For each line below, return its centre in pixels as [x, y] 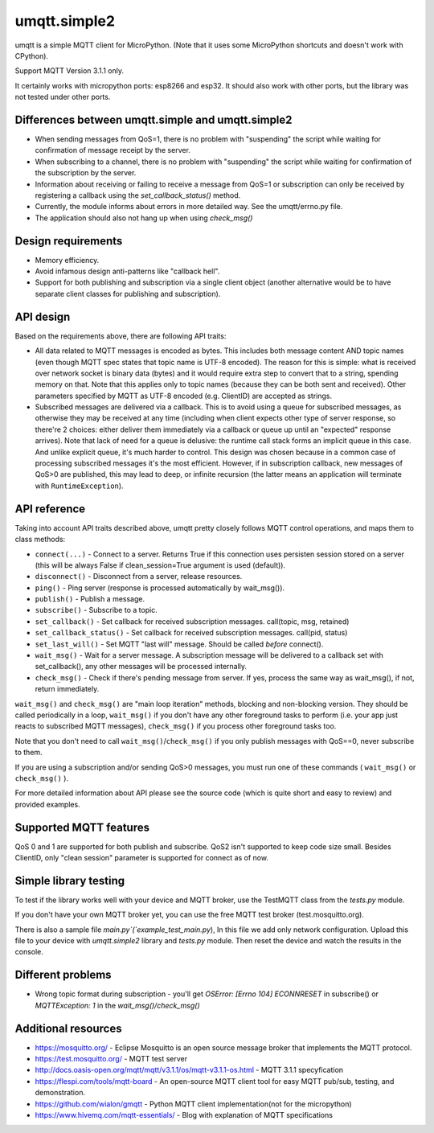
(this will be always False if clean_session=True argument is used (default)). [160, 565]
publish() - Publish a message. [90, 599]
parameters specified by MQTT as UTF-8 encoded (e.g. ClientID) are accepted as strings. [184, 396]
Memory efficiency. [67, 260]
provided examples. [47, 804]
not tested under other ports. [63, 97]
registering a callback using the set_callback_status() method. [138, 195]
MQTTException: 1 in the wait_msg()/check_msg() [117, 1005]
